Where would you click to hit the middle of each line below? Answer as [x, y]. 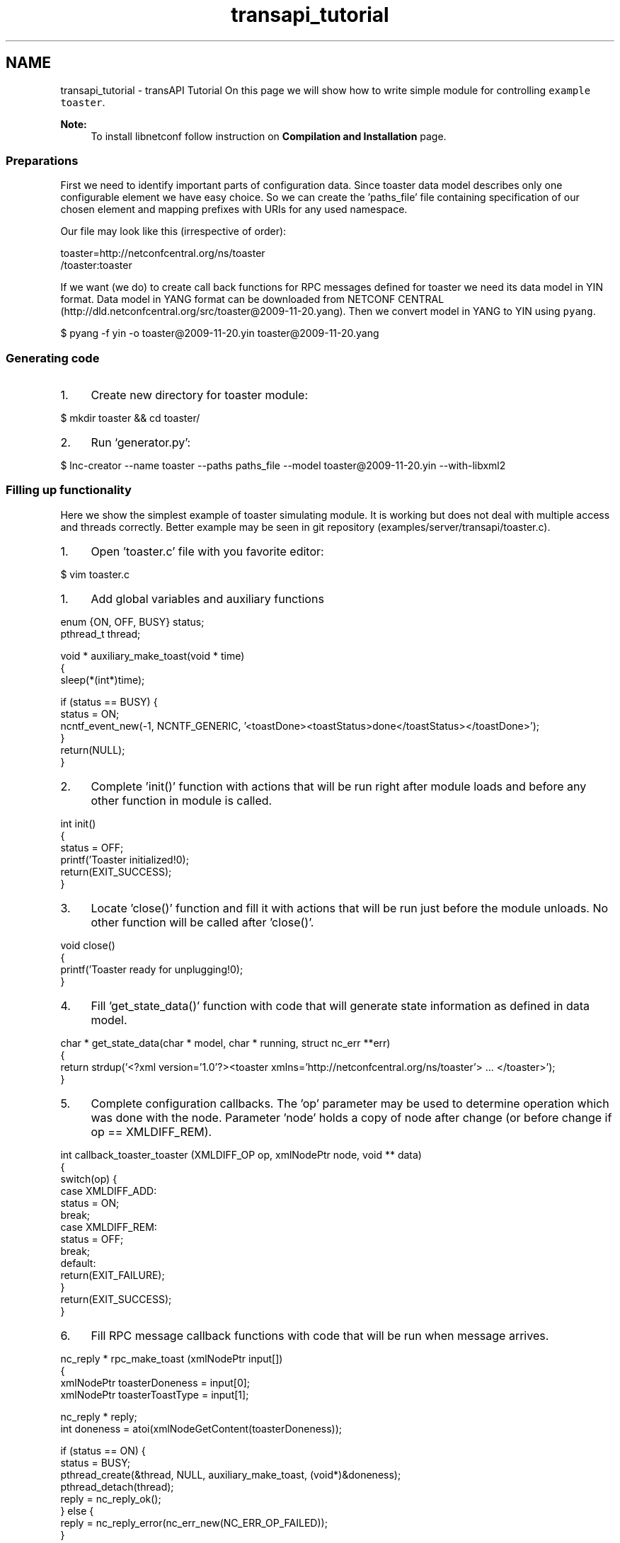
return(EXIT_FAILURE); [113, 1275]
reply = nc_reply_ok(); [111, 1498]
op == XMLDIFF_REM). [151, 1131]
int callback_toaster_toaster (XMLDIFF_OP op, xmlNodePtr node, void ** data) [241, 1154]
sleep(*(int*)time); [103, 679]
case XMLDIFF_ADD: [109, 1191]
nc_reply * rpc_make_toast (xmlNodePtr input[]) [172, 1358]
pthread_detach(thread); [117, 1486]
